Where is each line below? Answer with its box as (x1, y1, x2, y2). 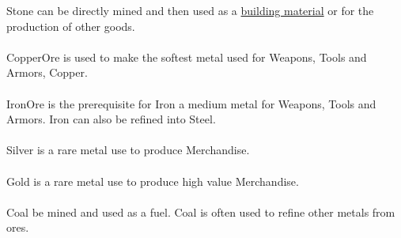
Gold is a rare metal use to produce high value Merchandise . (6, 172, 299, 189)
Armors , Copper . (6, 64, 88, 81)
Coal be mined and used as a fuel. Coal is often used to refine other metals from (6, 203, 395, 220)
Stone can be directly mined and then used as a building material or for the (6, 2, 374, 18)
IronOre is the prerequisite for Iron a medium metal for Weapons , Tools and (6, 95, 376, 111)
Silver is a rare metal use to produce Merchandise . (6, 142, 250, 158)
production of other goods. (6, 17, 135, 34)
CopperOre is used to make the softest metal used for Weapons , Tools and (6, 48, 367, 65)
